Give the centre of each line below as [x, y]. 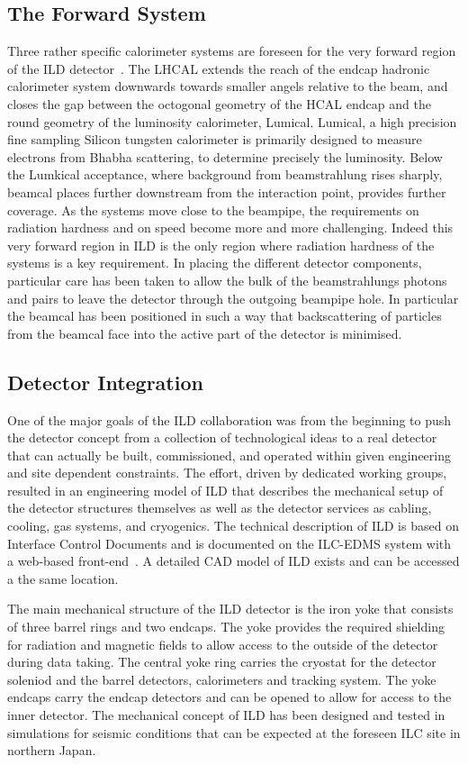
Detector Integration [105, 382]
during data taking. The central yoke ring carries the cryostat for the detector [222, 662]
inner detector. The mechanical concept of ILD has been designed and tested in [226, 715]
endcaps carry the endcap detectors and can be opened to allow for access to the [229, 697]
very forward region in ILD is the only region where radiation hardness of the [221, 245]
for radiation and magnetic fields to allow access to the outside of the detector [223, 644]
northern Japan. [52, 750]
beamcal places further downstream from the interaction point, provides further [227, 191]
